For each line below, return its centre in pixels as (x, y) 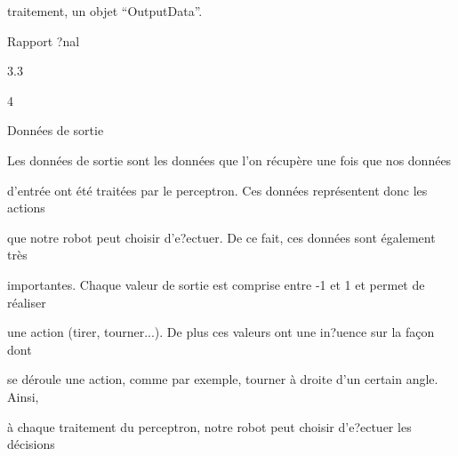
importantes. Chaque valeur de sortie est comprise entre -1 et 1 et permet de (216, 284)
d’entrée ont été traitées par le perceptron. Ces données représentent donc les (217, 190)
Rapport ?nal (44, 40)
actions (26, 208)
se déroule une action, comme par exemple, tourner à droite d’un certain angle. (223, 379)
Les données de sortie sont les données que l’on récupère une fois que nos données (229, 160)
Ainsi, (23, 396)
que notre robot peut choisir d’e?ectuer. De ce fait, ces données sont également (221, 237)
